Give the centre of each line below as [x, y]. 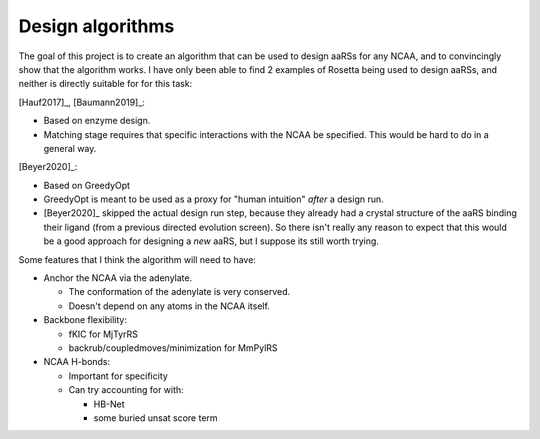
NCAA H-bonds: [77, 362]
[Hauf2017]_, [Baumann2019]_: [81, 102]
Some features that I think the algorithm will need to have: [137, 259]
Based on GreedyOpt [86, 185]
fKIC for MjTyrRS [103, 334]
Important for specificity [118, 376]
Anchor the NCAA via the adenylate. [118, 278]
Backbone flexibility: [85, 320]
